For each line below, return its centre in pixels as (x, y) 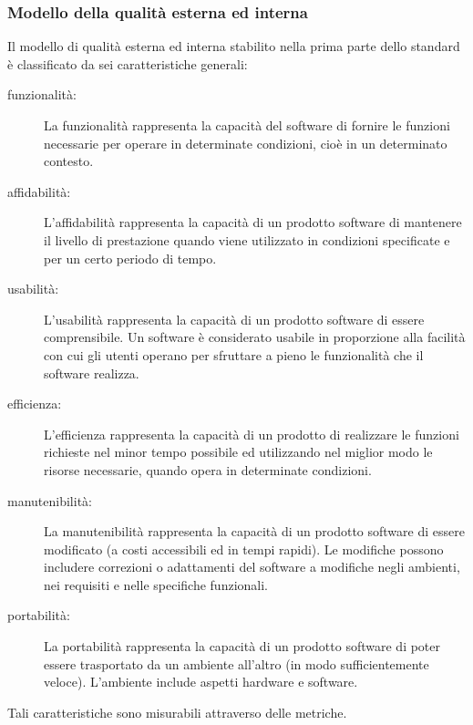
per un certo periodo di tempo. (130, 258)
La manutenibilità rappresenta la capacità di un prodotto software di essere (254, 531)
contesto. (69, 161)
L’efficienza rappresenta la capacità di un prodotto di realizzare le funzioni (252, 434)
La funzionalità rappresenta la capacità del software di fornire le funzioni (247, 125)
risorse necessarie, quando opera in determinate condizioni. (208, 469)
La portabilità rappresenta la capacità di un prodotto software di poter (242, 646)
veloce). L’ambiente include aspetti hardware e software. (201, 682)
